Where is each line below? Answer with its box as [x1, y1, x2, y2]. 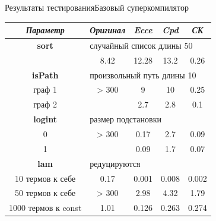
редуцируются [90, 157, 141, 169]
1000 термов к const [9, 201, 82, 214]
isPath [31, 68, 59, 81]
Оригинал [90, 24, 126, 36]
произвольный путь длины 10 [90, 68, 196, 81]
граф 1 [33, 83, 58, 96]
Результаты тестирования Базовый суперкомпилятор [5, 1, 189, 13]
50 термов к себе [15, 187, 76, 199]
